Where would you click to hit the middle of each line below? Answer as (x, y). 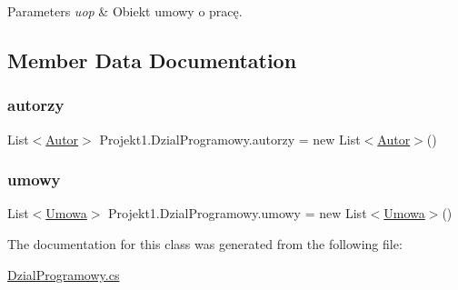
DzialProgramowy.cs (64, 274)
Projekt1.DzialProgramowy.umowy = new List (238, 213)
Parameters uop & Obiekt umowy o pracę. (125, 11)
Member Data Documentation (152, 60)
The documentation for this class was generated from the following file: (205, 244)
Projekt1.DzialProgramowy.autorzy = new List (230, 139)
